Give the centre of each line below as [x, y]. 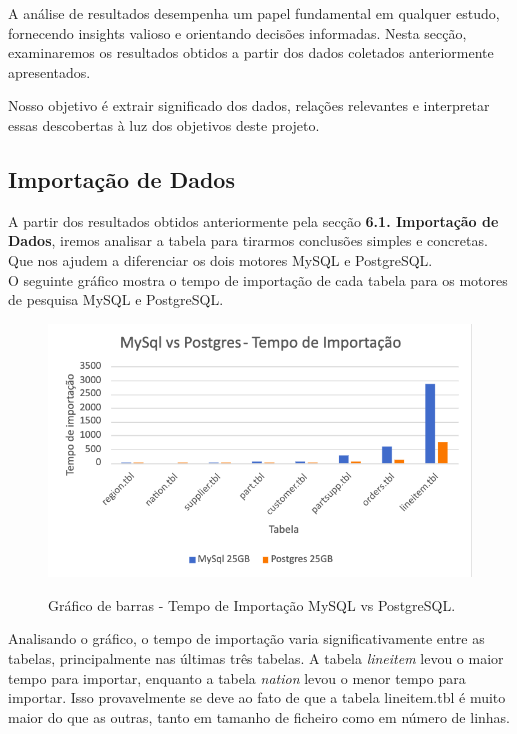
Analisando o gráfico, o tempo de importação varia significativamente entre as [246, 638]
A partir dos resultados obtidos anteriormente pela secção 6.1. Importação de [253, 220]
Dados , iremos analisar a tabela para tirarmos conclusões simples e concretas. [248, 240]
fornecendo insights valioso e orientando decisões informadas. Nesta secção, [237, 32]
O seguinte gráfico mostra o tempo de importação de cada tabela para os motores [258, 279]
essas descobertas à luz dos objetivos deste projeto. [164, 124]
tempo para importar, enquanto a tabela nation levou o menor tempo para [237, 677]
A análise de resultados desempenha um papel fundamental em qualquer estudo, [254, 13]
